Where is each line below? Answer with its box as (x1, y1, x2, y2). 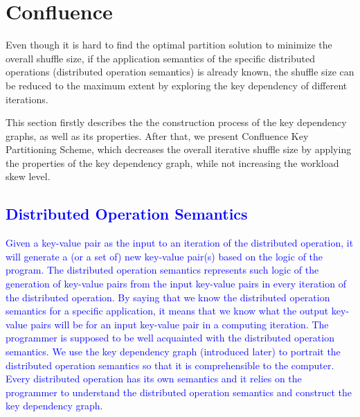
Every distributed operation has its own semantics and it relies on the (6, 371, 302, 386)
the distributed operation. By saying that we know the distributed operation (6, 290, 330, 304)
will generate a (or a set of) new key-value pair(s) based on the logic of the (6, 249, 323, 263)
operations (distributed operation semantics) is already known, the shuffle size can (6, 64, 354, 79)
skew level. (6, 169, 51, 184)
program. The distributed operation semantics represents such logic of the (6, 263, 319, 277)
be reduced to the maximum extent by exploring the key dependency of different (6, 78, 348, 92)
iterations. (6, 91, 48, 106)
